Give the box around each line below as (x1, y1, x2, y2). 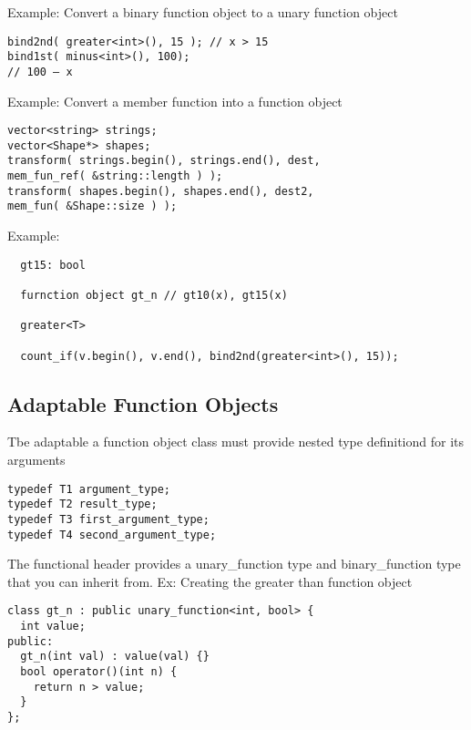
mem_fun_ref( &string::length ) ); (7, 170, 223, 183)
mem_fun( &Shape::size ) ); (7, 200, 178, 213)
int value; (20, 620, 86, 633)
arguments (7, 450, 66, 469)
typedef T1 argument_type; (7, 482, 170, 496)
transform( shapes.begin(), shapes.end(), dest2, (7, 184, 314, 198)
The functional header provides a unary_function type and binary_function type (7, 554, 461, 573)
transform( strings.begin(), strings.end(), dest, (7, 154, 321, 168)
